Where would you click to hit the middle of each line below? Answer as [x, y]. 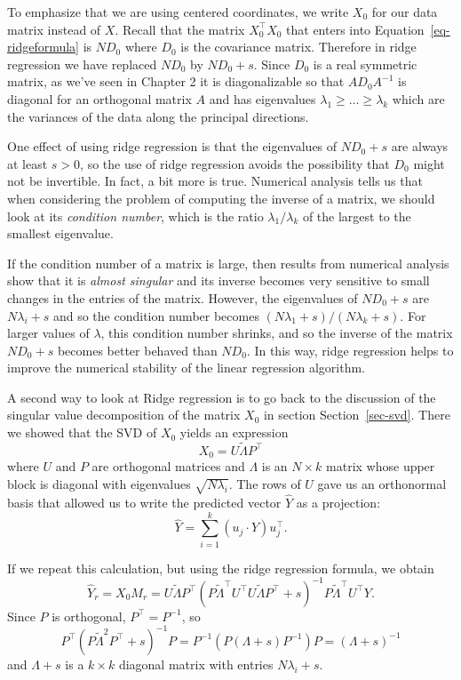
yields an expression [234, 432]
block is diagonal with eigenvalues [99, 483]
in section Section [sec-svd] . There [357, 415]
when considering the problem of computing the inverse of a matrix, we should [221, 198]
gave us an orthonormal [382, 483]
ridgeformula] [43, 47]
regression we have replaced [82, 64]
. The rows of [265, 483]
